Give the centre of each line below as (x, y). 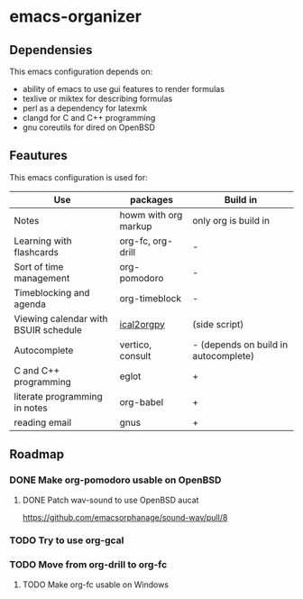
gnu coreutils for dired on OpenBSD (89, 127)
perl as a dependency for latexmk (85, 108)
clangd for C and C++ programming (89, 118)
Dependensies (51, 50)
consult (135, 355)
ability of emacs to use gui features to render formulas (124, 89)
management (42, 278)
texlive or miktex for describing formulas (97, 98)
